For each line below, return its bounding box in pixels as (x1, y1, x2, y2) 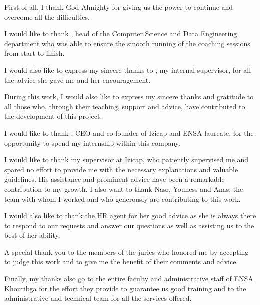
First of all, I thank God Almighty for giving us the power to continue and (4, 2, 233, 12)
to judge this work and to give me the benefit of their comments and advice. (4, 256, 238, 267)
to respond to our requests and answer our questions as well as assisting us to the (4, 220, 254, 230)
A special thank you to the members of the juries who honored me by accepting (4, 246, 249, 257)
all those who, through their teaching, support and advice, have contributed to (4, 101, 245, 111)
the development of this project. (4, 111, 102, 121)
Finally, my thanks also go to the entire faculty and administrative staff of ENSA (4, 273, 253, 284)
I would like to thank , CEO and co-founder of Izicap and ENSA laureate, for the (4, 127, 254, 138)
